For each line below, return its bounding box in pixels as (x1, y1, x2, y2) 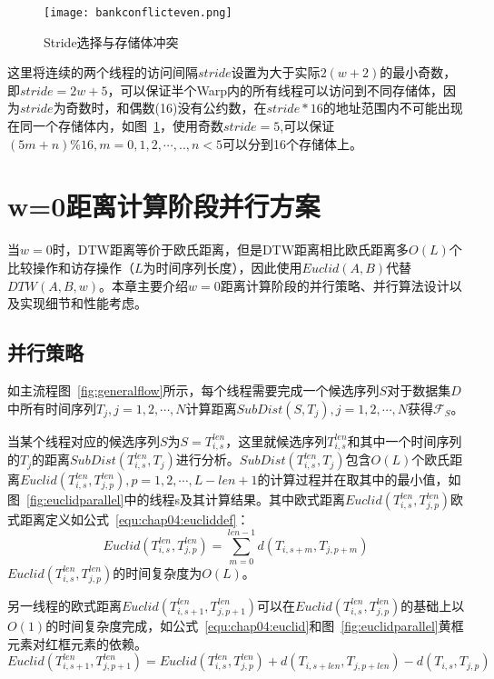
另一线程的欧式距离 (7, 595, 122, 614)
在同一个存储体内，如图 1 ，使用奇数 (7, 116, 223, 135)
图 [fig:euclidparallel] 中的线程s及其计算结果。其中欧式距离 (7, 490, 345, 509)
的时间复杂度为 (113, 563, 203, 582)
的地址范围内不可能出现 (322, 98, 463, 117)
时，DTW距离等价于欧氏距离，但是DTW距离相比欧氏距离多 (52, 240, 410, 259)
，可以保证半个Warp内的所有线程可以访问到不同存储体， (107, 80, 443, 99)
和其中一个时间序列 (347, 431, 462, 450)
